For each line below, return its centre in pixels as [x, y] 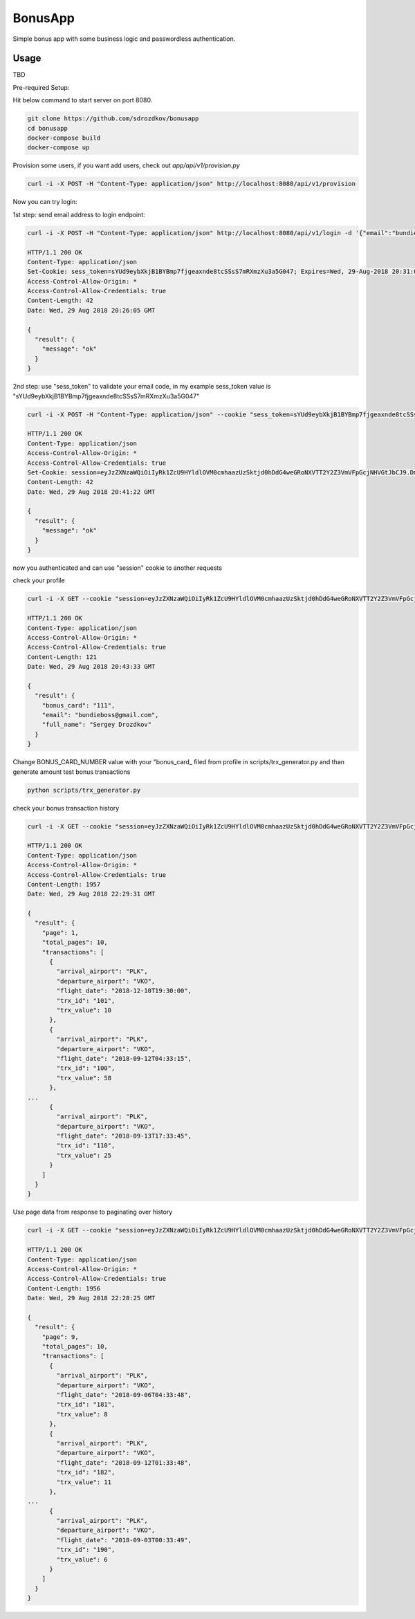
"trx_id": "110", [86, 1146]
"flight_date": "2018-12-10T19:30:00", [124, 991]
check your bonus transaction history [66, 808]
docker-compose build [64, 138]
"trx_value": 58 [84, 1078]
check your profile [39, 580]
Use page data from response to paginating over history [93, 1212]
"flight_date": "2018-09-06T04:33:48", [124, 1395]
